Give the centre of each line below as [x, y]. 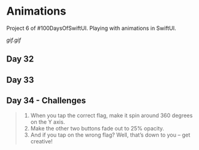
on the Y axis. [48, 122]
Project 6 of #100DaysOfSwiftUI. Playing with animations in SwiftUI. [91, 28]
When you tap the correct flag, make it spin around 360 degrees [111, 115]
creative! [42, 141]
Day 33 [20, 80]
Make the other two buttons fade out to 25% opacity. [97, 128]
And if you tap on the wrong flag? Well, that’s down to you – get [110, 135]
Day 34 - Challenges [46, 101]
